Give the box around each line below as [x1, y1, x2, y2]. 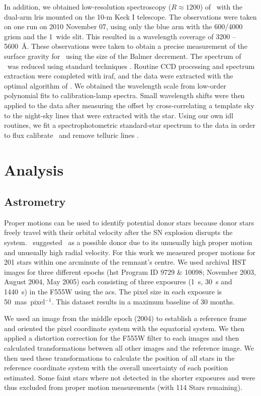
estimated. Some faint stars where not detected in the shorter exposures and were [4, 372, 255, 382]
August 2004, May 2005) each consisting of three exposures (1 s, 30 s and [4, 276, 232, 287]
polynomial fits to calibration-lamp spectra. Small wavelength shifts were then [4, 90, 245, 101]
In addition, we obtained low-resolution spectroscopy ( [4, 2, 171, 12]
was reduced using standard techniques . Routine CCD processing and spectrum [7, 60, 255, 71]
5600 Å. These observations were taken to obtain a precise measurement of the [4, 41, 247, 51]
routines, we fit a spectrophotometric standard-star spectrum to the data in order [4, 120, 255, 130]
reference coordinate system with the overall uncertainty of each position [4, 362, 228, 373]
